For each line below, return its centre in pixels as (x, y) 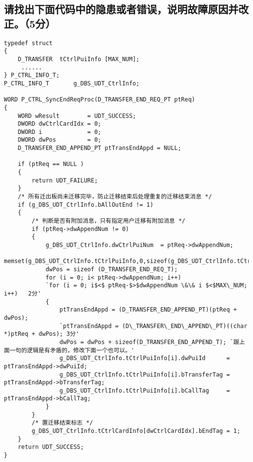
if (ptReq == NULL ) (51, 164)
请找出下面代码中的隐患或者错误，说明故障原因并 (121, 9)
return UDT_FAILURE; (65, 180)
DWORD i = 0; (59, 132)
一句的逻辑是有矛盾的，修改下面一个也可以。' (72, 350)
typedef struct (28, 43)
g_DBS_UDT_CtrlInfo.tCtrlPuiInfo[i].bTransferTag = (145, 374)
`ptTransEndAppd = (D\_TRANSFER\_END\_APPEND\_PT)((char (153, 326)
